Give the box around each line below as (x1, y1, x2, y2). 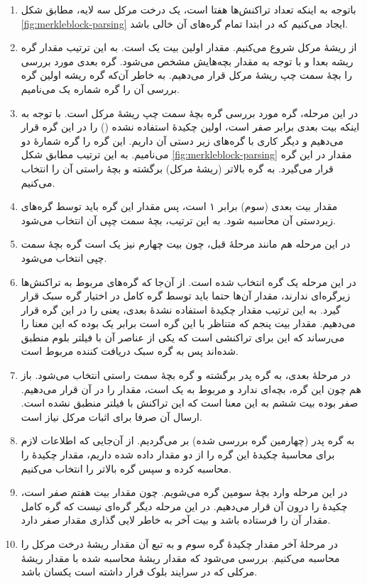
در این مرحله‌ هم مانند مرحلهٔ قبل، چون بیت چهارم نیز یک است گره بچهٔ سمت (21, 236, 351, 251)
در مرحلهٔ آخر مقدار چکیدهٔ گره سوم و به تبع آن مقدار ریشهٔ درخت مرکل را (21, 536, 338, 551)
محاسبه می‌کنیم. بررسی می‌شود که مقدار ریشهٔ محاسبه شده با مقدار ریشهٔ (21, 550, 340, 565)
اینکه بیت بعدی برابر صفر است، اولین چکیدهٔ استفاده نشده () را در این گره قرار (21, 119, 360, 134)
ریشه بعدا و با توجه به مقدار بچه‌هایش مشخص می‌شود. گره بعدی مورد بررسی (21, 53, 354, 68)
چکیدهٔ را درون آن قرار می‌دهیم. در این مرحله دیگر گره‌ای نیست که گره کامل (21, 498, 348, 513)
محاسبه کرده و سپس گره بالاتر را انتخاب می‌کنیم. (21, 461, 232, 475)
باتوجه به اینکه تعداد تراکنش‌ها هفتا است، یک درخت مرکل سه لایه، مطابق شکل (21, 2, 356, 16)
